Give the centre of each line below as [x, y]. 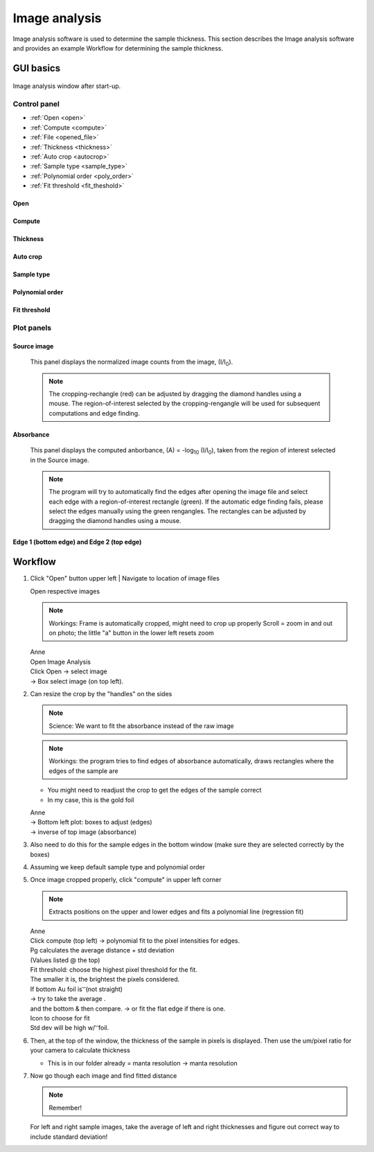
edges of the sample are [83, 771]
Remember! [65, 1108]
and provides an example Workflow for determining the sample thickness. [118, 48]
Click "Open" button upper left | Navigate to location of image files [125, 578]
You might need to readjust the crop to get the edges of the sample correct [154, 790]
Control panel [36, 104]
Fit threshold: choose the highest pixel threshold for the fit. [114, 970]
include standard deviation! [69, 1137]
